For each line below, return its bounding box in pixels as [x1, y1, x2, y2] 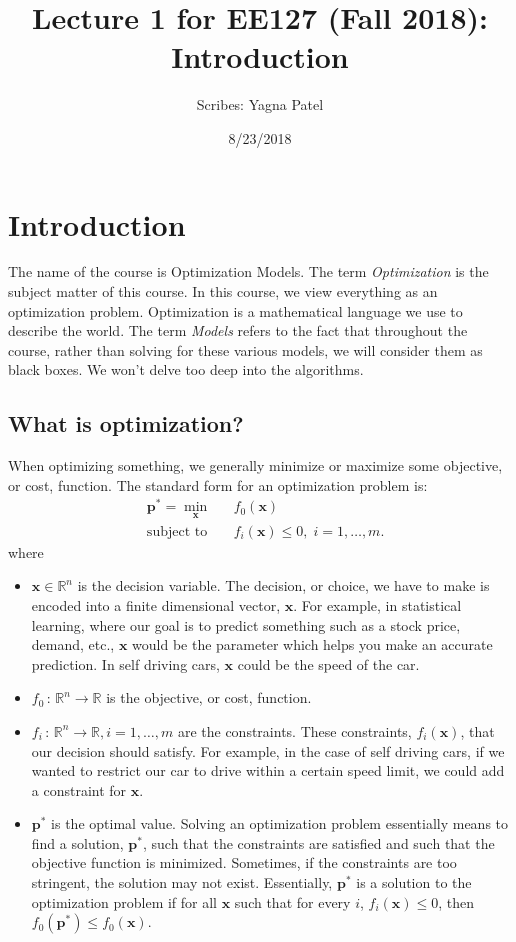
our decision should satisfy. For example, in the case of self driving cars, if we [31, 740, 505, 761]
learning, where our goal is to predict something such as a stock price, [31, 614, 461, 635]
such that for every [234, 891, 351, 912]
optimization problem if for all [31, 891, 218, 912]
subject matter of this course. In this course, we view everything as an [8, 281, 438, 302]
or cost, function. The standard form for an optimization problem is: [8, 474, 428, 495]
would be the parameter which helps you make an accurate [132, 634, 493, 655]
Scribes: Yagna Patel [196, 94, 324, 115]
